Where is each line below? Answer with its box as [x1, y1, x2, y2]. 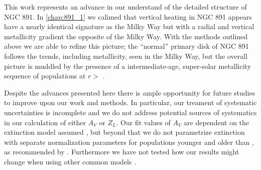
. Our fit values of [116, 117, 171, 127]
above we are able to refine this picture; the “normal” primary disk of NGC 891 [4, 41, 249, 51]
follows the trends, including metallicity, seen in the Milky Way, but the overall [4, 50, 247, 61]
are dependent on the [184, 117, 249, 127]
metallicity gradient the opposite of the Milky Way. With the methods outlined [4, 31, 248, 41]
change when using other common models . [4, 156, 137, 166]
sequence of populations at [4, 70, 86, 81]
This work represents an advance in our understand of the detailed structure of [4, 2, 247, 12]
